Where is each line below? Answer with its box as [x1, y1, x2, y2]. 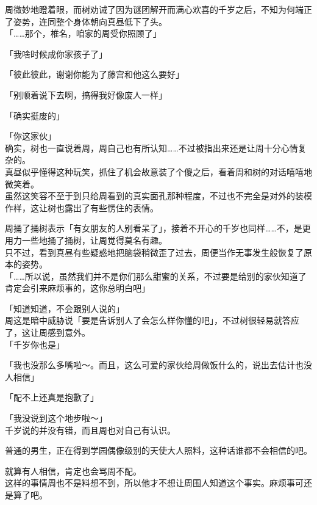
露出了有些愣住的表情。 [64, 201, 158, 214]
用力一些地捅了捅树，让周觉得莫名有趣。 [5, 233, 167, 246]
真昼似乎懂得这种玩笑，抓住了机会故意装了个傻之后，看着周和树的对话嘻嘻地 [5, 165, 312, 178]
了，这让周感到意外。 [5, 326, 90, 339]
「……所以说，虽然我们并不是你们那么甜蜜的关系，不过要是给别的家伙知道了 [5, 269, 307, 282]
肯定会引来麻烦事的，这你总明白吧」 [5, 282, 150, 294]
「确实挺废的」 [5, 109, 65, 122]
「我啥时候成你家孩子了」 [5, 47, 107, 60]
